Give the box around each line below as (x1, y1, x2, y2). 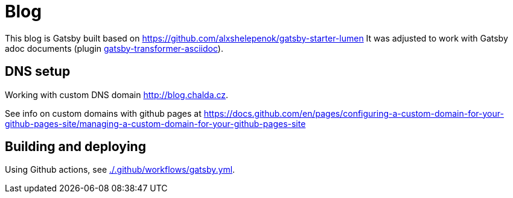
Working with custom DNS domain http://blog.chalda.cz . (5, 89, 229, 100)
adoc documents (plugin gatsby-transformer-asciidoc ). (5, 43, 223, 54)
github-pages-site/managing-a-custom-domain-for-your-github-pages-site (5, 118, 306, 129)
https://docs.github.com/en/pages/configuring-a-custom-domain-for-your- (203, 108, 504, 119)
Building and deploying (5, 139, 146, 155)
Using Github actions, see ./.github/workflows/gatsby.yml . (5, 164, 235, 175)
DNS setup (5, 64, 71, 79)
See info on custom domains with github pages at (5, 108, 202, 119)
